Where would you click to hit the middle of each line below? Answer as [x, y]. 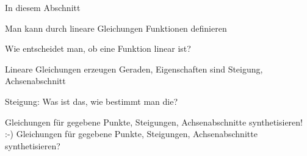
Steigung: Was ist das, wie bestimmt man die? [92, 101]
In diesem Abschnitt [43, 7]
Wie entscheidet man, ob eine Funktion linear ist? [98, 48]
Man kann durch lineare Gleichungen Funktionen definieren [116, 28]
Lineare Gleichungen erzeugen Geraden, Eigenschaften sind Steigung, [134, 69]
